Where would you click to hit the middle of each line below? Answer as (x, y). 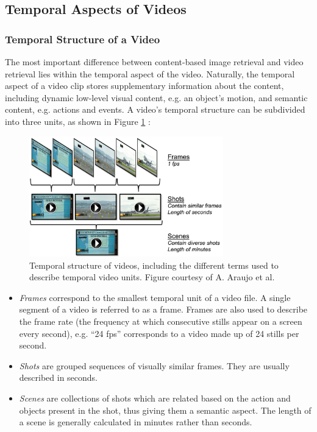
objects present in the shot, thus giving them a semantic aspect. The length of (165, 410)
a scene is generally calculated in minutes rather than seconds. (136, 422)
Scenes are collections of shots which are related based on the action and (155, 398)
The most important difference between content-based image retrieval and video (154, 62)
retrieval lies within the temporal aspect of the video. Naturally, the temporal (150, 73)
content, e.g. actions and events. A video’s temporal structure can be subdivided (155, 109)
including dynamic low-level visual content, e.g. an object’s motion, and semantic (156, 97)
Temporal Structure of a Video (83, 39)
